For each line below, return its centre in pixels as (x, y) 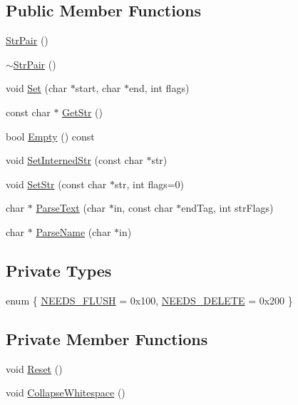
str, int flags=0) (150, 184)
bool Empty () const (50, 136)
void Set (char (37, 88)
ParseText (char (71, 208)
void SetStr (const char (56, 184)
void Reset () (34, 368)
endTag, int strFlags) (227, 208)
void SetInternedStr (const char (74, 160)
